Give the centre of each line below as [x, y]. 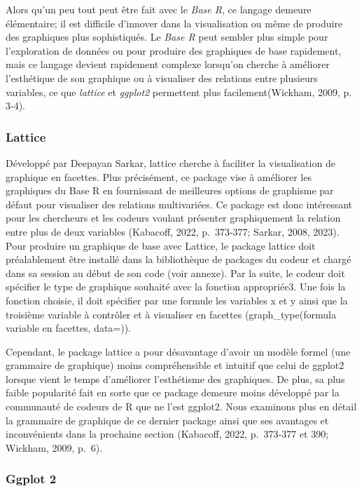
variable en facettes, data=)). [69, 328]
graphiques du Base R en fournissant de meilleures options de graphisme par [170, 190]
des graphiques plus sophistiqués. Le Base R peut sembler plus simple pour [167, 37]
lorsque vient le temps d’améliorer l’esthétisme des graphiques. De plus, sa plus [175, 378]
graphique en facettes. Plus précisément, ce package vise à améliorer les [159, 176]
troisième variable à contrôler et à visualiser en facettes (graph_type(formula [171, 314]
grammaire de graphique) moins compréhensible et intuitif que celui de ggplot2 [175, 365]
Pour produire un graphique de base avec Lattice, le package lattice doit [161, 245]
